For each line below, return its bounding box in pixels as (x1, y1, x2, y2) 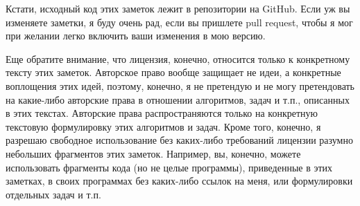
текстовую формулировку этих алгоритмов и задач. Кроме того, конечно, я (6, 119, 321, 133)
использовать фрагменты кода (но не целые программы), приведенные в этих (6, 160, 333, 174)
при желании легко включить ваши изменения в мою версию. (6, 28, 266, 43)
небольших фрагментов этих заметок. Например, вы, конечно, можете (6, 146, 301, 160)
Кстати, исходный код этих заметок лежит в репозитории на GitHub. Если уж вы (6, 1, 350, 15)
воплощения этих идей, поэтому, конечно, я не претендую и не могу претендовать (6, 78, 354, 93)
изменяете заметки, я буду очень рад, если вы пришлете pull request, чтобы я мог (6, 15, 353, 29)
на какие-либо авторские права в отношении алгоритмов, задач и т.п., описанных (6, 92, 350, 106)
